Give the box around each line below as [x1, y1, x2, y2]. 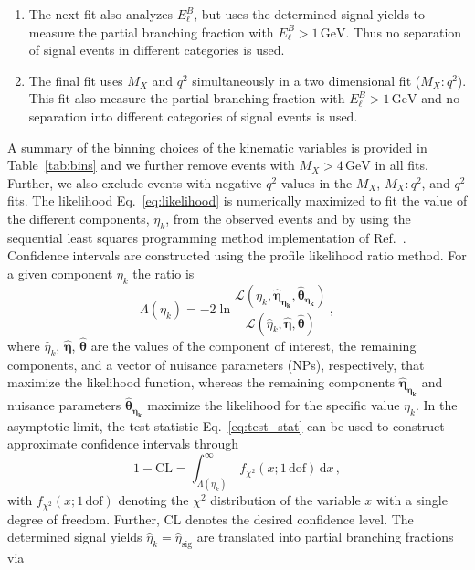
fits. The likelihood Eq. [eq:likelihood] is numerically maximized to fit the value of [7, 191, 468, 210]
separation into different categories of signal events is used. [28, 106, 358, 125]
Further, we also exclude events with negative [7, 173, 262, 192]
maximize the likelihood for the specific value [147, 396, 400, 415]
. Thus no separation [345, 22, 462, 41]
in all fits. [375, 155, 428, 174]
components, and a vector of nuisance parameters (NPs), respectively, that [7, 354, 425, 374]
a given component [7, 263, 113, 282]
